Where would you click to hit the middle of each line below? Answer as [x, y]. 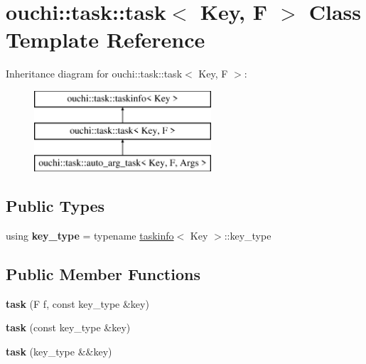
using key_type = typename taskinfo [90, 236]
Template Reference [106, 39]
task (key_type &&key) [59, 352]
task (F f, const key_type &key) [77, 303]
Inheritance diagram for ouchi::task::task [94, 74]
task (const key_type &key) [68, 327]
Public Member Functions [103, 274]
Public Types [55, 206]
